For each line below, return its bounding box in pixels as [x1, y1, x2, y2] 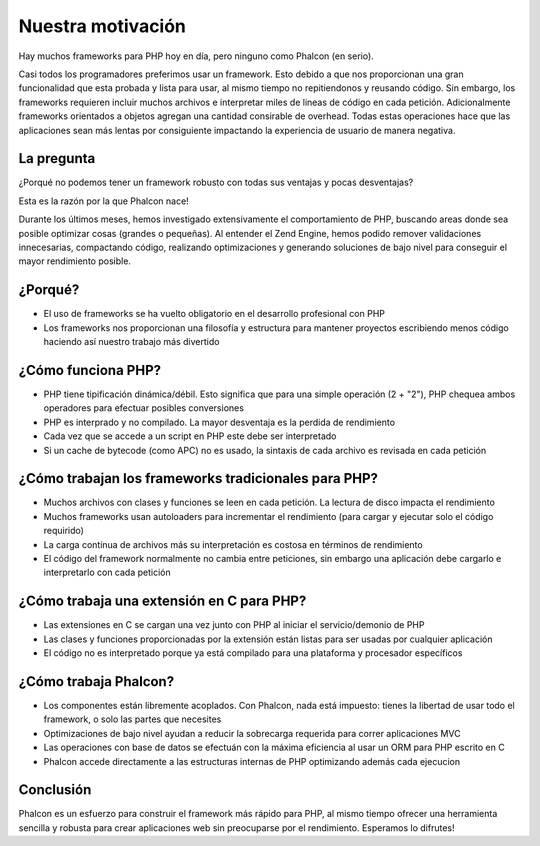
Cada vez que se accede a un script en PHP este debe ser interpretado [43, 430, 337, 442]
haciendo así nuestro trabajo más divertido [43, 336, 220, 348]
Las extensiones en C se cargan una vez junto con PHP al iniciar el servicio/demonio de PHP [43, 619, 425, 631]
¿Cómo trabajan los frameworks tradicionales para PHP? [18, 470, 379, 487]
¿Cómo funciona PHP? [18, 361, 162, 379]
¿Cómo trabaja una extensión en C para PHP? [18, 593, 307, 610]
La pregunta [18, 150, 96, 167]
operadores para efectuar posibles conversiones [43, 402, 245, 414]
